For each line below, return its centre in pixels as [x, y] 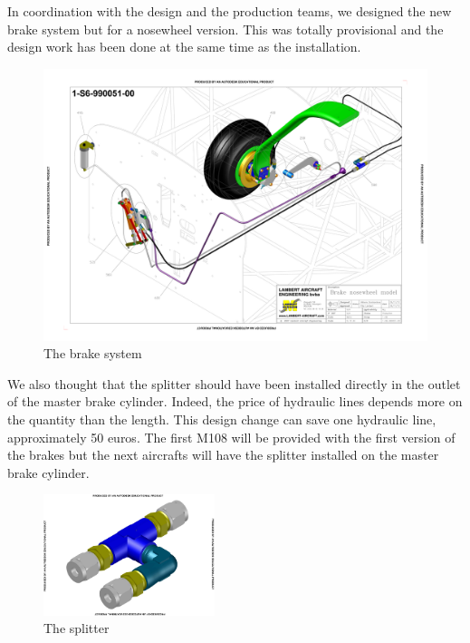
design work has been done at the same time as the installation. [184, 47]
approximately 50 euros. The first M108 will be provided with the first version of [231, 437]
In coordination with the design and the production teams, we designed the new [230, 11]
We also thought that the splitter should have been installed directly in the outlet [234, 383]
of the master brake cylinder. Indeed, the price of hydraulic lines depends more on [235, 401]
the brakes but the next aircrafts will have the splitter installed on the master [223, 455]
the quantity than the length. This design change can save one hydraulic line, [222, 419]
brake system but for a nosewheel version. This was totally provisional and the [225, 29]
